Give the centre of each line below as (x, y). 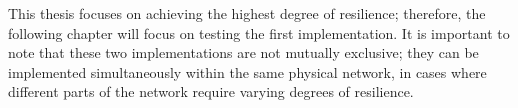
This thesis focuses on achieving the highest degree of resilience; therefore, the (247, 13)
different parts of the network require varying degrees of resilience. (211, 91)
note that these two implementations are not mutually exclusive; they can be (243, 52)
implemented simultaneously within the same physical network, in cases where (247, 71)
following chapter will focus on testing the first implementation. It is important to (259, 32)
